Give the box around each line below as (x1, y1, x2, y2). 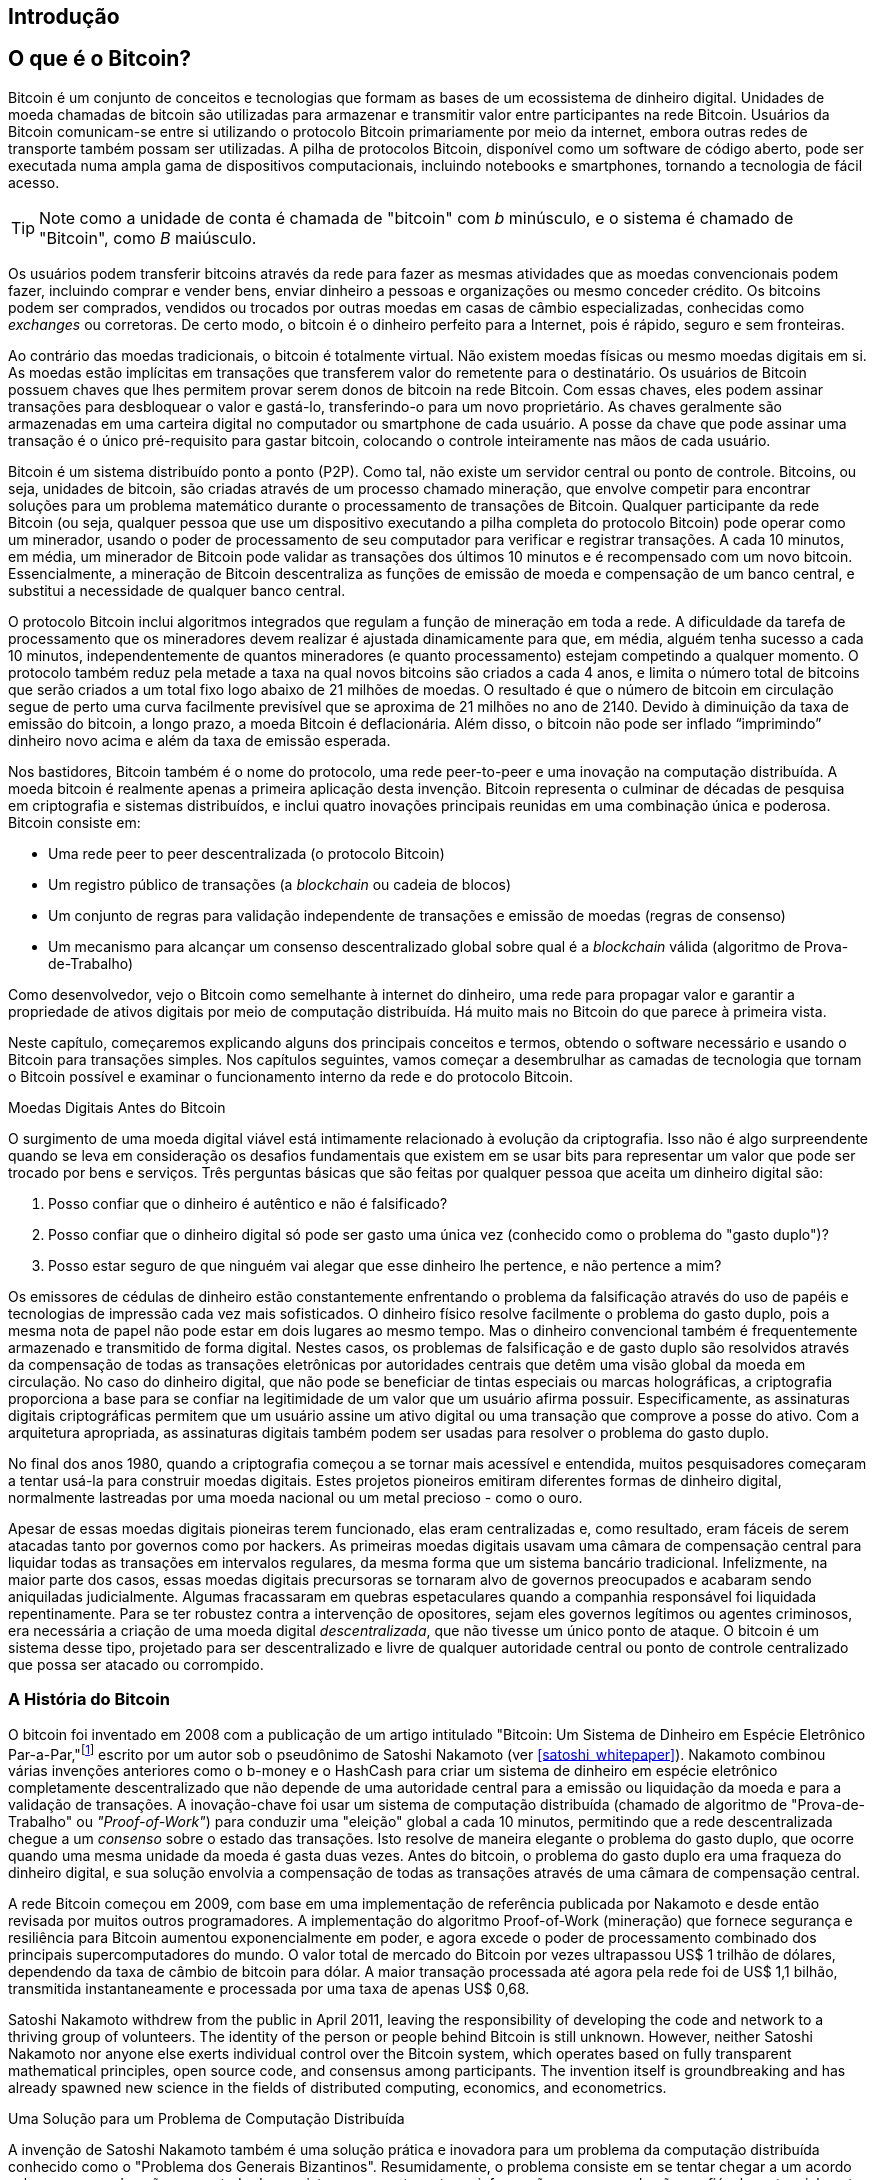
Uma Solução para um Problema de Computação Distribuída (8, 2110, 405, 2128)
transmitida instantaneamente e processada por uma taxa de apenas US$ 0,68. (8, 1980, 530, 1998)
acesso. (8, 173, 60, 191)
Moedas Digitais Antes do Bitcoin (8, 1098, 226, 1116)
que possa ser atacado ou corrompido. (8, 1655, 264, 1673)
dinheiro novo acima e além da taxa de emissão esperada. (8, 731, 391, 749)
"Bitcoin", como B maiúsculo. (39, 227, 257, 248)
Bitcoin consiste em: (8, 813, 141, 831)
